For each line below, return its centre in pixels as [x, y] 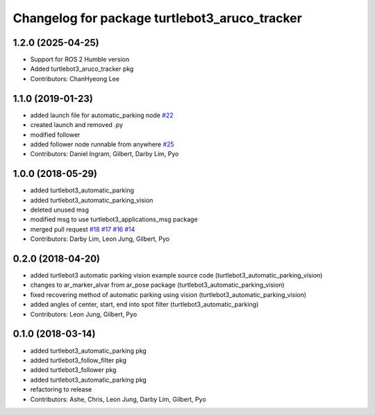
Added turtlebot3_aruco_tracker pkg [82, 69]
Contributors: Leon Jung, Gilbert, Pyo [84, 314]
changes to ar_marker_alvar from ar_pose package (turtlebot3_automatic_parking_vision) [157, 285]
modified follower [55, 135]
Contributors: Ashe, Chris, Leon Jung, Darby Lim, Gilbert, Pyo [118, 399]
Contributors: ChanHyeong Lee [75, 78]
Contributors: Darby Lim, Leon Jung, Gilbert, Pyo [100, 239]
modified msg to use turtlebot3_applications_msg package [114, 219]
